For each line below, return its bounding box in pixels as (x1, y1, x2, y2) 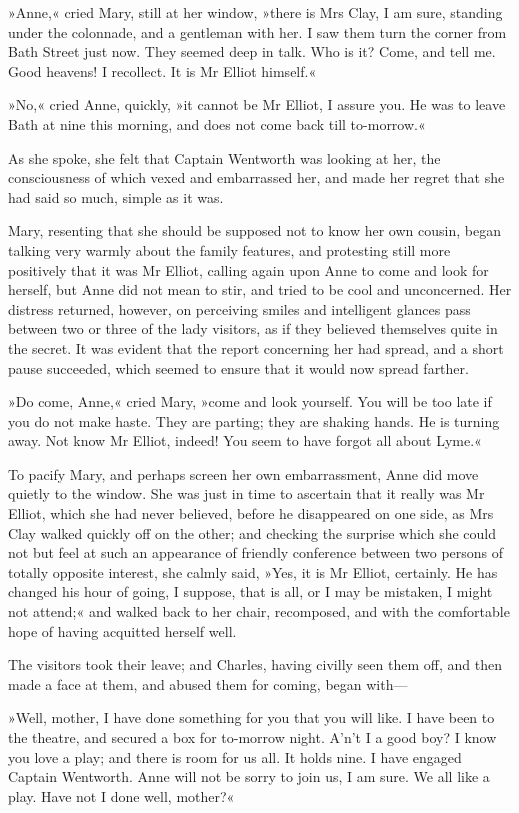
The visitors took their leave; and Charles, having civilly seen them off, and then (8, 654, 502, 675)
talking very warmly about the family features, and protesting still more (8, 239, 451, 260)
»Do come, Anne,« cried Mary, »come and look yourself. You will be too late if (8, 391, 492, 412)
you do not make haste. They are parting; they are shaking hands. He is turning (8, 410, 500, 431)
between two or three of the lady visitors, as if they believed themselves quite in (8, 318, 498, 339)
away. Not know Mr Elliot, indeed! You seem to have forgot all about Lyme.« (8, 430, 482, 451)
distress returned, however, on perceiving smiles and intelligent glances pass (8, 298, 471, 319)
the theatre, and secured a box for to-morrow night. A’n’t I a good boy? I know (8, 727, 497, 747)
